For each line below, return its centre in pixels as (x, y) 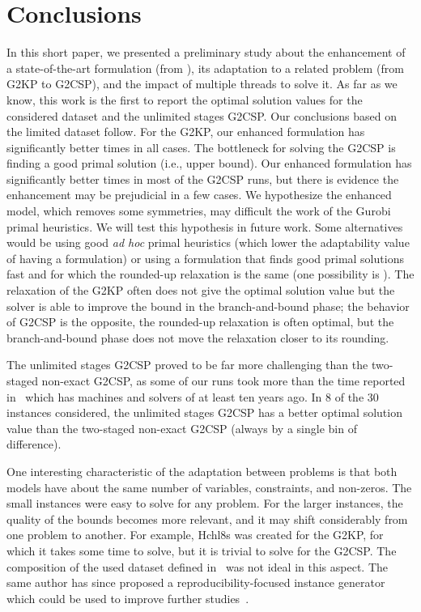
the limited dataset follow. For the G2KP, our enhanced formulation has (186, 132)
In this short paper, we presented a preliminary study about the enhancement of (206, 52)
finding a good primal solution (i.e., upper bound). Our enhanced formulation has (209, 163)
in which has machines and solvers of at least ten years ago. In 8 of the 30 (193, 396)
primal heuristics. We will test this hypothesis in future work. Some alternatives (205, 226)
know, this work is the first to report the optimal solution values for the (185, 99)
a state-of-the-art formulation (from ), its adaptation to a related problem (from (205, 68)
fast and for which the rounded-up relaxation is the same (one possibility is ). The (210, 274)
